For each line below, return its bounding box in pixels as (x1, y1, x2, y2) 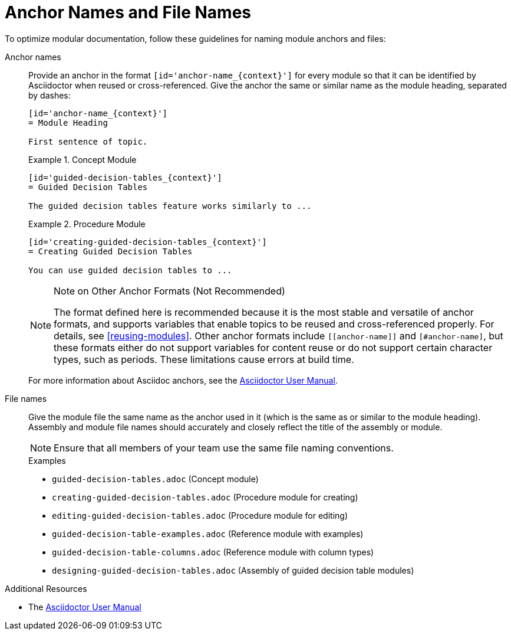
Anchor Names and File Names (5, 2, 251, 22)
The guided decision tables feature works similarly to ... (28, 201, 312, 211)
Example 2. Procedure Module (28, 218, 146, 229)
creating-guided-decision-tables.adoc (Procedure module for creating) (52, 492, 358, 502)
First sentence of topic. (28, 136, 148, 146)
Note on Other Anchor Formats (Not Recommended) (54, 284, 285, 297)
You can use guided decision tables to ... (28, 265, 232, 275)
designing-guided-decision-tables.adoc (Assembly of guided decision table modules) (52, 565, 414, 575)
